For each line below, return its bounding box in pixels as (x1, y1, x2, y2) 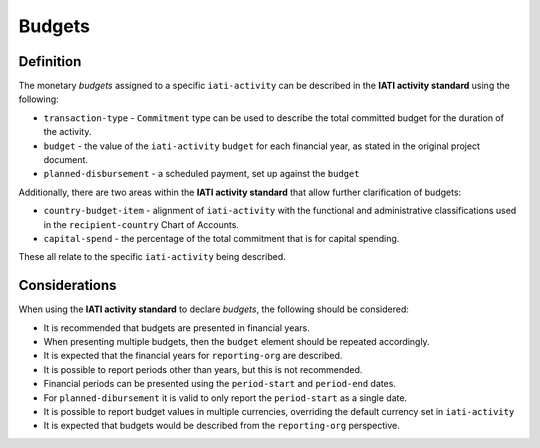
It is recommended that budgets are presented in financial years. (43, 321, 310, 334)
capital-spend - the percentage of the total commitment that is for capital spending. (43, 232, 400, 244)
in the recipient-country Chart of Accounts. (43, 218, 240, 230)
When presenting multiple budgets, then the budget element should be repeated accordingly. (43, 336, 430, 348)
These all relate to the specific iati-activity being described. (18, 251, 286, 263)
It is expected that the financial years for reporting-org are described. (43, 350, 343, 362)
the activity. (43, 126, 92, 138)
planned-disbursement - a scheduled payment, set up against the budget (43, 168, 360, 180)
